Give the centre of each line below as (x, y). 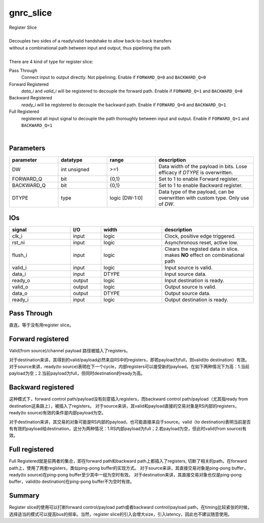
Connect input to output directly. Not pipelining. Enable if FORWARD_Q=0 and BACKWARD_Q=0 (114, 77)
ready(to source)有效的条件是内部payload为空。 (57, 413)
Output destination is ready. (196, 299)
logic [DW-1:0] (126, 198)
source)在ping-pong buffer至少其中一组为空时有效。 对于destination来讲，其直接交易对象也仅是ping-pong (134, 475)
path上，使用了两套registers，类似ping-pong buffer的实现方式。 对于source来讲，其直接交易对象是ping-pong (120, 468)
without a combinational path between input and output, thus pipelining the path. (90, 48)
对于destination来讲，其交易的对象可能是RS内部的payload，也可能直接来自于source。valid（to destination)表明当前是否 (130, 422)
